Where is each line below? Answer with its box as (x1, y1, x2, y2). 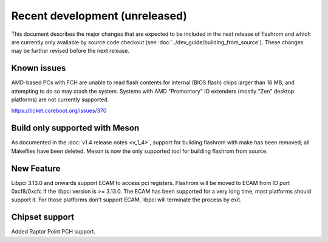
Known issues (11, 63, 66, 73)
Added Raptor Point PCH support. (11, 228, 96, 235)
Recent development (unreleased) (11, 9, 188, 22)
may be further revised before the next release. (11, 47, 130, 55)
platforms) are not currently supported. (11, 96, 109, 103)
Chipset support (11, 212, 75, 223)
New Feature (11, 163, 61, 173)
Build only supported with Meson (11, 123, 140, 133)
